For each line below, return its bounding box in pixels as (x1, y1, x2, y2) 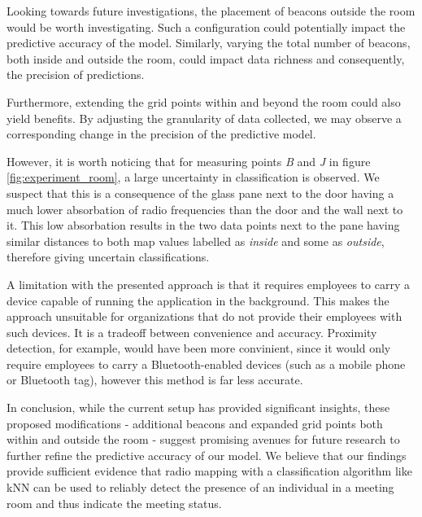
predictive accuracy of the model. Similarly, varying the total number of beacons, (7, 34, 411, 51)
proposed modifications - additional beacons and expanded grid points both (7, 414, 383, 432)
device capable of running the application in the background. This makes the (7, 291, 389, 309)
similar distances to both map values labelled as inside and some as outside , (7, 232, 385, 249)
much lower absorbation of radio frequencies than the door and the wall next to (7, 200, 403, 217)
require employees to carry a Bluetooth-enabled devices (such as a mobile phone (7, 355, 406, 372)
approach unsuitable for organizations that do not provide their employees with (7, 308, 402, 325)
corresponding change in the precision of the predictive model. (7, 125, 316, 142)
